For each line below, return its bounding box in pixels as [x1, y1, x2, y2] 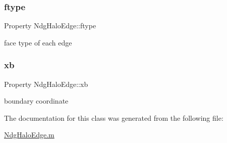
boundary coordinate [4, 96, 69, 106]
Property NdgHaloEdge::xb [4, 78, 88, 89]
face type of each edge [4, 37, 72, 47]
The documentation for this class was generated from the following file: [4, 112, 223, 123]
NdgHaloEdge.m [4, 129, 54, 140]
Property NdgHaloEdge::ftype [4, 20, 96, 31]
